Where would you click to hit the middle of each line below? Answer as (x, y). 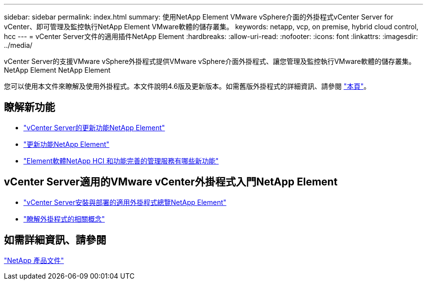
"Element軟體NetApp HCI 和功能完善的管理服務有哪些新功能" (121, 161)
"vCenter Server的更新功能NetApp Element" (94, 127)
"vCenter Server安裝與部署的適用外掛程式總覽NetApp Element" (125, 202)
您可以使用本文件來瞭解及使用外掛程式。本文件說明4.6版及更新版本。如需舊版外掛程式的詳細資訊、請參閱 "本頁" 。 (187, 86)
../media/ (18, 45)
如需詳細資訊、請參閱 (55, 240)
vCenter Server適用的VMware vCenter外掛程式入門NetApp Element (171, 182)
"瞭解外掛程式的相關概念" (64, 219)
